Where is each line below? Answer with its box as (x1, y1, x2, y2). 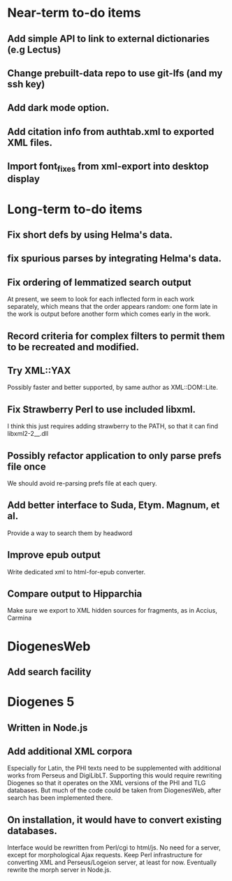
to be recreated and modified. (7, 341, 140, 353)
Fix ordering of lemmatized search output (7, 276, 191, 288)
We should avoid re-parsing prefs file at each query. (7, 479, 157, 487)
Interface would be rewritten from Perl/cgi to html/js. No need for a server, (7, 843, 222, 852)
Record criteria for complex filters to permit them (7, 330, 225, 342)
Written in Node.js (7, 722, 88, 734)
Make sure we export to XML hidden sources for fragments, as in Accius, (7, 606, 218, 615)
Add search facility (7, 666, 92, 678)
